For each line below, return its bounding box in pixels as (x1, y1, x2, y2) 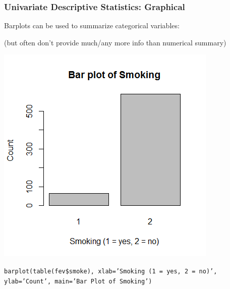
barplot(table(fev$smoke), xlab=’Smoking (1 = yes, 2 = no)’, (4, 268, 217, 275)
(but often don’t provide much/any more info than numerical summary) (4, 37, 226, 47)
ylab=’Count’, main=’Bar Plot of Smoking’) (4, 277, 152, 285)
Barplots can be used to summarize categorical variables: (4, 20, 180, 31)
